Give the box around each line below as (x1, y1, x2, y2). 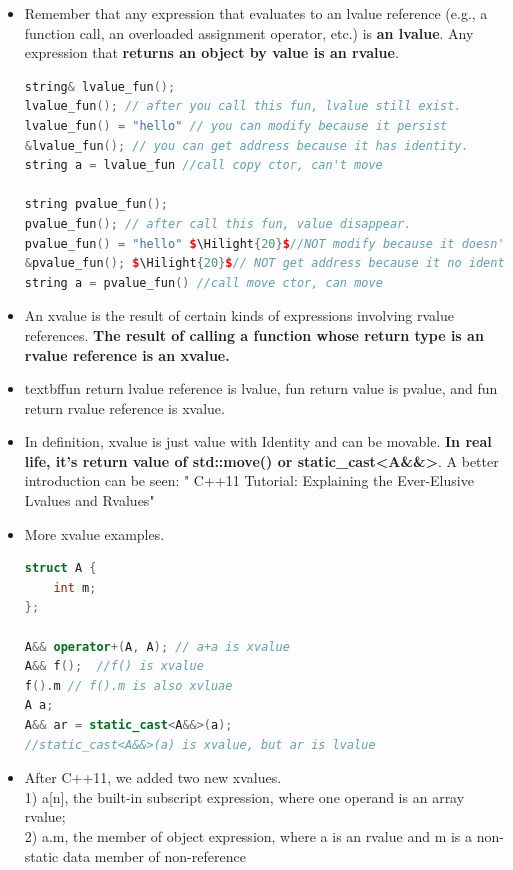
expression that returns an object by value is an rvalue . (24, 42, 399, 63)
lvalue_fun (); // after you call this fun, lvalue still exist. (24, 99, 462, 114)
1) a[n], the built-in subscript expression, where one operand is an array (24, 786, 465, 807)
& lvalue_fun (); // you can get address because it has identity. (24, 138, 469, 153)
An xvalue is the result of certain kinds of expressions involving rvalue (24, 305, 454, 326)
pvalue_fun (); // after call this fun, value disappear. (24, 216, 412, 231)
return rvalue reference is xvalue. (24, 397, 225, 418)
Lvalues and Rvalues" (24, 490, 155, 511)
